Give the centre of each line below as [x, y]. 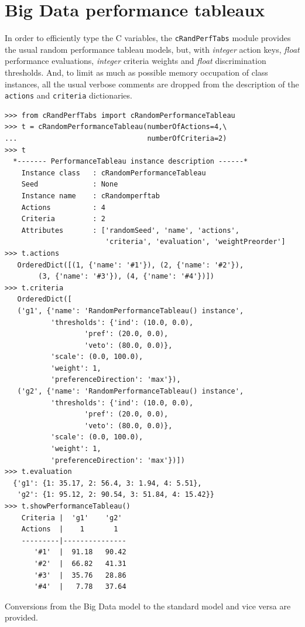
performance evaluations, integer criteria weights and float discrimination [136, 61]
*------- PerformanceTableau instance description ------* [131, 162]
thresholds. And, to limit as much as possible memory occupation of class [136, 72]
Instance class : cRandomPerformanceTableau [114, 173]
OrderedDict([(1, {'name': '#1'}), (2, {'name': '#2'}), [131, 265]
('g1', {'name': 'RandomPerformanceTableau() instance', [131, 311]
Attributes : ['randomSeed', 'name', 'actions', [130, 230]
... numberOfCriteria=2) [116, 138]
